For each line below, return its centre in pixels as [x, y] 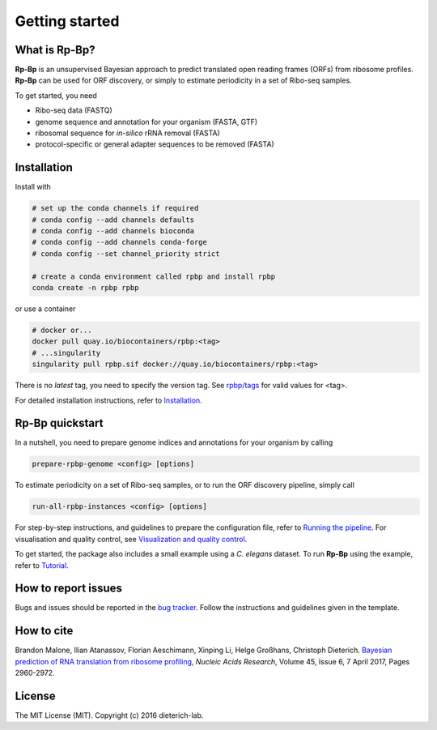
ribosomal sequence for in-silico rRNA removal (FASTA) [127, 133]
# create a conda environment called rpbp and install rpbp [154, 276]
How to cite [44, 631]
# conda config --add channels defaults [113, 220]
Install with [33, 187]
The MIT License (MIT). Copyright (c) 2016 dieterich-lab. [109, 715]
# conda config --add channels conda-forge [120, 242]
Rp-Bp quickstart [59, 423]
